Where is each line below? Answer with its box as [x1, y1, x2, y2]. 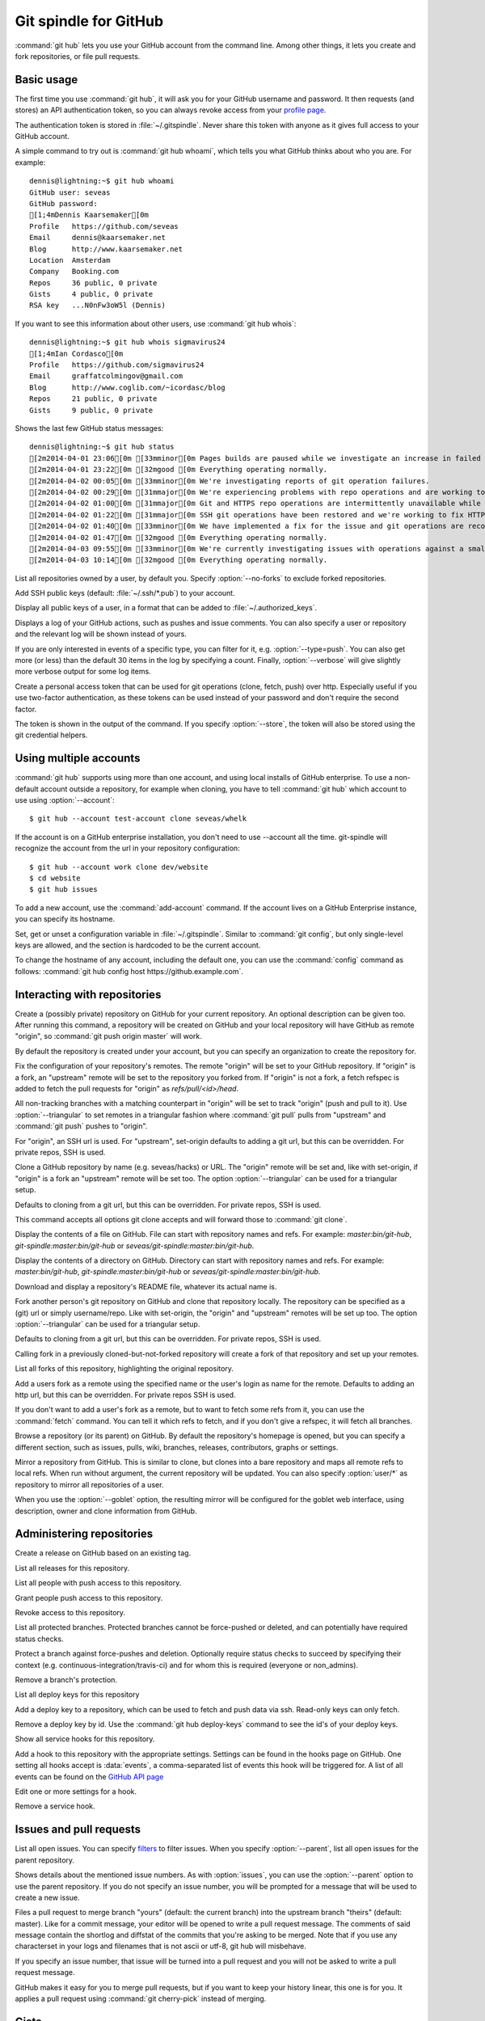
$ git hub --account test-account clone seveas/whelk [29, 814, 247, 824]
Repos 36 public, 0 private [29, 278, 158, 287]
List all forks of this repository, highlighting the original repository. [15, 1364, 234, 1373]
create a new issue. [15, 1892, 80, 1902]
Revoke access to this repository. [15, 1607, 125, 1617]
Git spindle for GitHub [15, 12, 164, 30]
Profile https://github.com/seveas [29, 222, 179, 230]
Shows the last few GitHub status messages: [15, 424, 164, 432]
